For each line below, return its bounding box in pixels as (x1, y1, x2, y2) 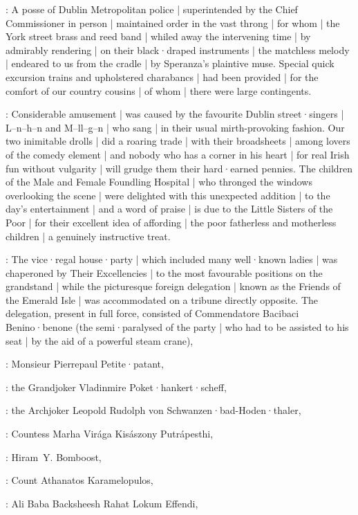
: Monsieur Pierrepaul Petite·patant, (6, 356, 164, 371)
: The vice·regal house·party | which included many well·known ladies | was (6, 252, 338, 266)
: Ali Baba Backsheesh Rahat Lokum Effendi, (6, 496, 198, 510)
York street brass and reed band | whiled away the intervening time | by (6, 29, 311, 44)
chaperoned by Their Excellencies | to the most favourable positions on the (6, 265, 323, 280)
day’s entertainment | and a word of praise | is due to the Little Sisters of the (6, 201, 333, 216)
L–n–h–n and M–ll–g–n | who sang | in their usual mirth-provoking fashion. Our (6, 120, 345, 134)
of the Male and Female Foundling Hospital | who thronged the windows (6, 174, 312, 189)
